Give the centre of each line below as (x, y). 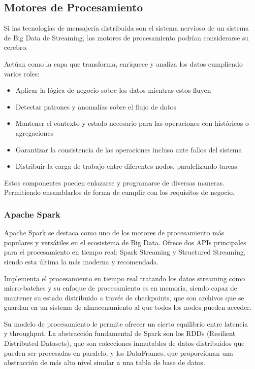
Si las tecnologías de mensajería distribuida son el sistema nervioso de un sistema (127, 28)
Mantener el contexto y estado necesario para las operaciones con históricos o (132, 123)
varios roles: (22, 73)
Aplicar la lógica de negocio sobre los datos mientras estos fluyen (113, 90)
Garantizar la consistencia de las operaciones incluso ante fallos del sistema (129, 149)
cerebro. (16, 47)
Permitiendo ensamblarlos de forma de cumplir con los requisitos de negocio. (119, 192)
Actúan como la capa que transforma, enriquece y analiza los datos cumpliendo (123, 63)
